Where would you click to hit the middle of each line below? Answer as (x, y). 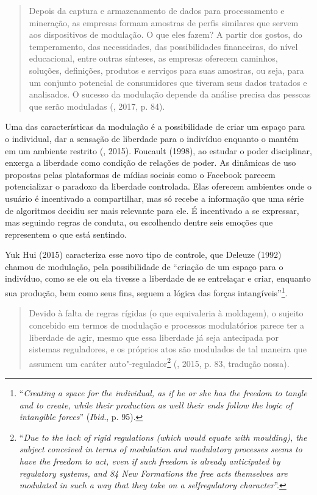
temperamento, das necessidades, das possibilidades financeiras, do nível (163, 46)
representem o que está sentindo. (66, 234)
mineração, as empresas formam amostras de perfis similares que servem (164, 22)
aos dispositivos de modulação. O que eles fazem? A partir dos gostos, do (166, 34)
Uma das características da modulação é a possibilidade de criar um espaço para (155, 126)
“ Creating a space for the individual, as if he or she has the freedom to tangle (163, 392)
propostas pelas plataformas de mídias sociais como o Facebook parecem (140, 174)
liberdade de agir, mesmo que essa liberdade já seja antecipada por (154, 337)
